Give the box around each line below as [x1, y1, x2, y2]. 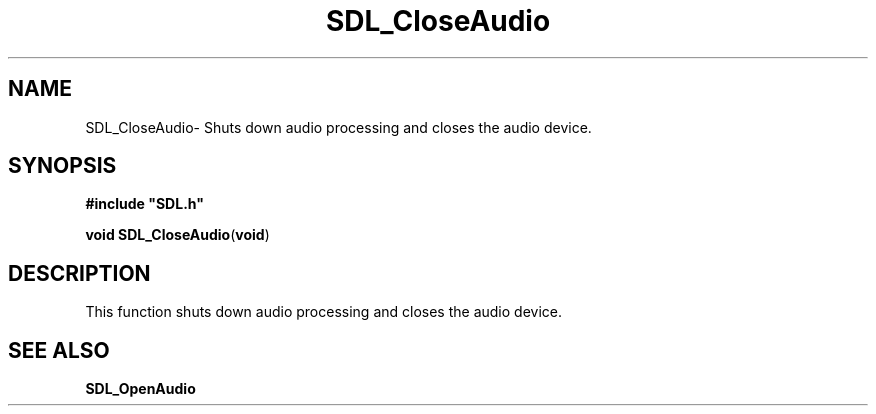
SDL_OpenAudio [85, 380, 196, 398]
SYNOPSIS [8, 153, 117, 179]
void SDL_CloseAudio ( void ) [85, 226, 270, 244]
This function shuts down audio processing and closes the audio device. [85, 303, 562, 321]
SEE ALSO [8, 337, 110, 363]
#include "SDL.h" [85, 195, 204, 213]
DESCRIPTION [8, 260, 151, 286]
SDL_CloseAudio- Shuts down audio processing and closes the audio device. [85, 118, 592, 136]
